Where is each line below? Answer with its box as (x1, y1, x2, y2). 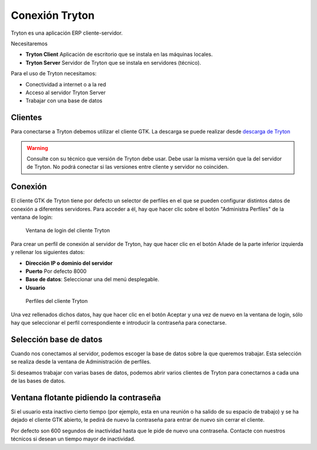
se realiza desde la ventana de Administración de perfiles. (11, 358, 151, 365)
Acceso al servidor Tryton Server (25, 89, 106, 96)
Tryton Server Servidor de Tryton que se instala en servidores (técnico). (25, 59, 201, 66)
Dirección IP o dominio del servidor (25, 259, 113, 266)
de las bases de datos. (11, 377, 66, 385)
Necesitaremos (11, 40, 48, 47)
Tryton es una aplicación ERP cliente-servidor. (11, 29, 123, 36)
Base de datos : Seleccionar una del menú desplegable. (25, 276, 160, 283)
